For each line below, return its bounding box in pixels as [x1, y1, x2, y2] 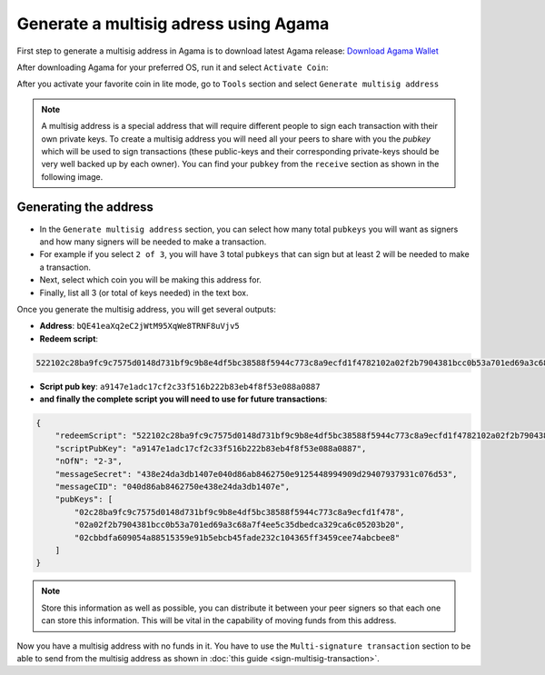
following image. [41, 171, 104, 182]
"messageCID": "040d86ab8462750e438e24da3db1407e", [54, 481, 291, 491]
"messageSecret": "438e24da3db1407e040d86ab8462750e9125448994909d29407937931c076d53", [54, 469, 458, 479]
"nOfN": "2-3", [54, 456, 123, 467]
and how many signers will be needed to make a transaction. [39, 236, 267, 247]
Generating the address [16, 200, 154, 215]
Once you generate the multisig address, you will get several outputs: [16, 303, 276, 314]
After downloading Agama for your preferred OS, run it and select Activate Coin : [16, 62, 329, 73]
